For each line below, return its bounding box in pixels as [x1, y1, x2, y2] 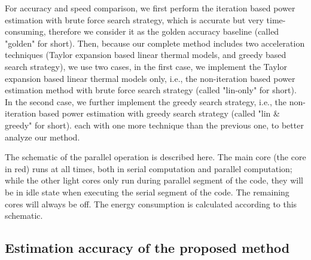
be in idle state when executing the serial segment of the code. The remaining [5, 185, 289, 198]
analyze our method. [5, 130, 80, 143]
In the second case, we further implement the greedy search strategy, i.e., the [5, 95, 287, 108]
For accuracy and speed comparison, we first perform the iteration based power [5, 2, 295, 14]
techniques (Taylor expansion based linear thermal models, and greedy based [5, 48, 286, 61]
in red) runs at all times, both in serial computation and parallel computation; [5, 162, 292, 175]
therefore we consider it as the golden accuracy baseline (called [48, 25, 279, 38]
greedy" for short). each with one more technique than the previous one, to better [5, 118, 304, 131]
